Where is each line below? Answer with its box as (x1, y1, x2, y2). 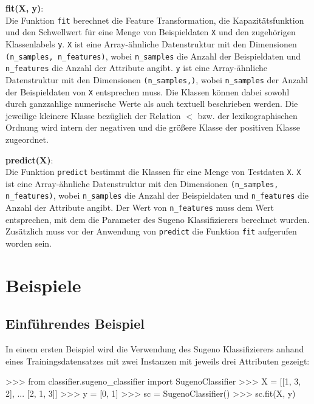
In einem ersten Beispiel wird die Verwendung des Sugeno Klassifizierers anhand (5, 343, 304, 355)
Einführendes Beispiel (5, 314, 145, 333)
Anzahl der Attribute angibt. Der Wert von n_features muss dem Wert (5, 201, 274, 214)
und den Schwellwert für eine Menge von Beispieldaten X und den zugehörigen (5, 26, 296, 38)
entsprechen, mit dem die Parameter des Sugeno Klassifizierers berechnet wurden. (5, 213, 310, 225)
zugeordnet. (5, 132, 49, 145)
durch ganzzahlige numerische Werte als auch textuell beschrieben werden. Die (5, 97, 298, 110)
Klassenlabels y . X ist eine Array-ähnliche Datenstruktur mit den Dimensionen (5, 37, 297, 50)
